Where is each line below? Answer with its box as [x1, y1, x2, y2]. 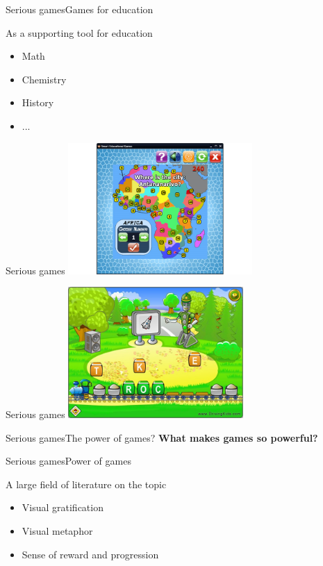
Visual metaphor [22, 524, 93, 538]
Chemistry [22, 72, 67, 86]
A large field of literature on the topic [6, 476, 167, 491]
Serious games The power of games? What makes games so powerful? [6, 430, 318, 444]
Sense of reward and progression [22, 547, 159, 561]
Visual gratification [22, 500, 103, 515]
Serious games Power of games [6, 453, 131, 468]
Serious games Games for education [6, 2, 154, 16]
